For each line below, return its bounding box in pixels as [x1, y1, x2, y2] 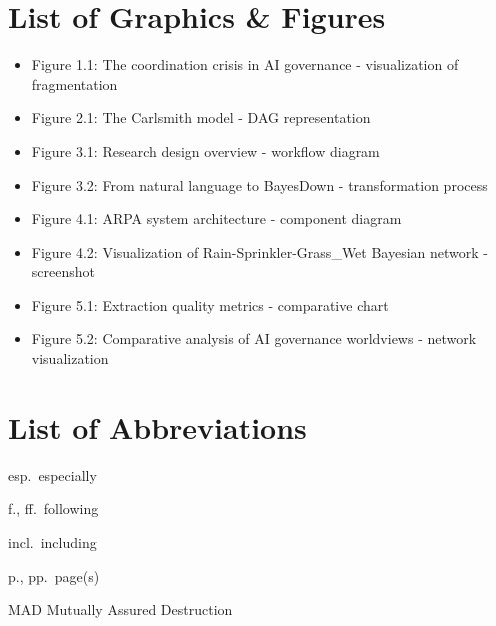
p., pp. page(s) [8, 565, 100, 586]
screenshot [31, 261, 95, 282]
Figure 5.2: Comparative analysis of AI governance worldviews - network [31, 328, 477, 349]
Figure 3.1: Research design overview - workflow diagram [31, 140, 380, 161]
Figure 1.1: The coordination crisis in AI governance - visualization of [31, 54, 459, 75]
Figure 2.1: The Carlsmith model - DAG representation [31, 107, 371, 128]
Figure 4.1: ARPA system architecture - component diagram [31, 208, 402, 229]
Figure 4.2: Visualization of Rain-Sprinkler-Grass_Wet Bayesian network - [31, 241, 488, 262]
